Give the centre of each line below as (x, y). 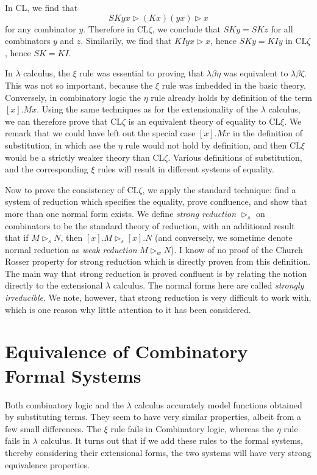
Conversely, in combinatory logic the (73, 97)
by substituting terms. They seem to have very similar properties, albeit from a (153, 417)
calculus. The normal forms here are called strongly (208, 285)
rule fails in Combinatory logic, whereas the (192, 428)
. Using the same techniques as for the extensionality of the (148, 109)
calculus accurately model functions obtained (218, 404)
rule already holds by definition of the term (231, 97)
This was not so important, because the (79, 85)
